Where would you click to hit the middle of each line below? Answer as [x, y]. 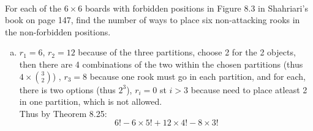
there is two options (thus [67, 89]
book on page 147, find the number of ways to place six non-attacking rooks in [153, 20]
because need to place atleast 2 [249, 89]
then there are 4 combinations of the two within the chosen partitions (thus [161, 64]
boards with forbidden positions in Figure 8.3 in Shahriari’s [196, 8]
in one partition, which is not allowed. [91, 101]
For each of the [33, 8]
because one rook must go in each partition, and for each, [198, 76]
